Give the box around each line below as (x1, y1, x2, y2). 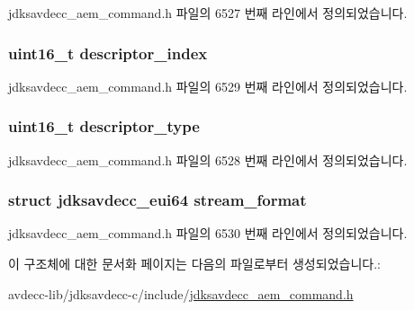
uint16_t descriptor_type (8, 115, 200, 137)
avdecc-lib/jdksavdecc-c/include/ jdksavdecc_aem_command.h (8, 284, 354, 303)
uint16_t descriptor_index (8, 41, 208, 64)
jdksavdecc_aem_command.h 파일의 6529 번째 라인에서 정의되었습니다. (8, 76, 408, 95)
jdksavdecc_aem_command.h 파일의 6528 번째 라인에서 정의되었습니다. (8, 150, 408, 169)
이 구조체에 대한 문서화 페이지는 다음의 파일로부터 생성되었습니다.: (8, 254, 381, 273)
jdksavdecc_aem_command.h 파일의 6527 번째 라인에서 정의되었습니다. (8, 4, 408, 22)
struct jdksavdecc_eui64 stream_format (8, 189, 307, 211)
